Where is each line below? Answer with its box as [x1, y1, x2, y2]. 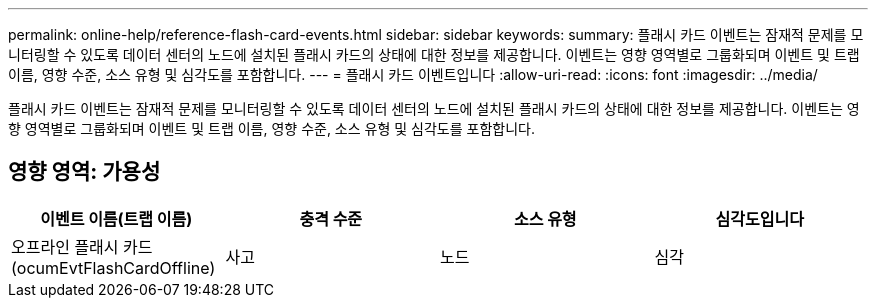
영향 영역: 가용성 [8, 159, 161, 185]
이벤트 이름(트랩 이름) [40, 208, 193, 229]
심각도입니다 [715, 208, 804, 229]
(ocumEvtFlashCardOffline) [11, 257, 216, 278]
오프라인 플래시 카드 [11, 236, 153, 257]
